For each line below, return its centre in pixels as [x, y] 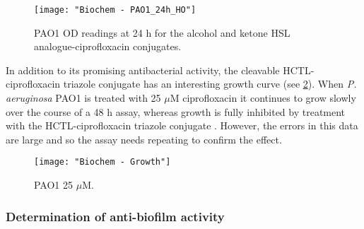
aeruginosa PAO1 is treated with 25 [83, 98]
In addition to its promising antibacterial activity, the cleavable [143, 70]
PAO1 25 [54, 185]
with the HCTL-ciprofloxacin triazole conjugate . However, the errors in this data [182, 125]
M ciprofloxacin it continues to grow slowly [263, 98]
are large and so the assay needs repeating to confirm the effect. [144, 139]
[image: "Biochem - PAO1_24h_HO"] [115, 10]
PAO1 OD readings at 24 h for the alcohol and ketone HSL [162, 32]
